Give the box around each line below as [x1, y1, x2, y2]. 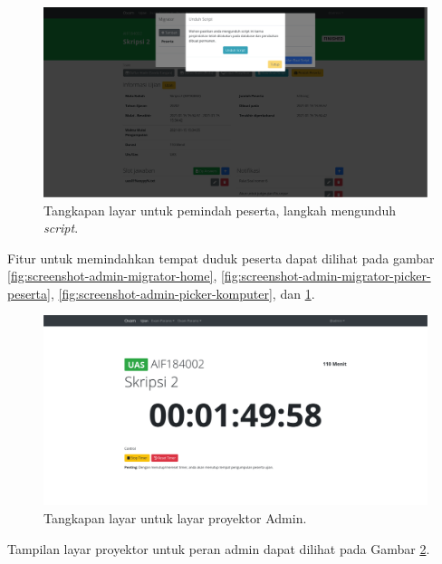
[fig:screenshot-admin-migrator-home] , [7, 266, 217, 285]
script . [43, 218, 79, 237]
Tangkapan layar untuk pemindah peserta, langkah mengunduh [43, 200, 397, 219]
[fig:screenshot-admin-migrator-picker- [220, 266, 431, 285]
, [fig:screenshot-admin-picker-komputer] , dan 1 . [50, 283, 315, 302]
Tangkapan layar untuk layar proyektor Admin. [43, 509, 307, 527]
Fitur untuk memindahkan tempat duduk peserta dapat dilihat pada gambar [7, 248, 435, 267]
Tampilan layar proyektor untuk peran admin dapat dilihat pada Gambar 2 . [7, 539, 430, 558]
